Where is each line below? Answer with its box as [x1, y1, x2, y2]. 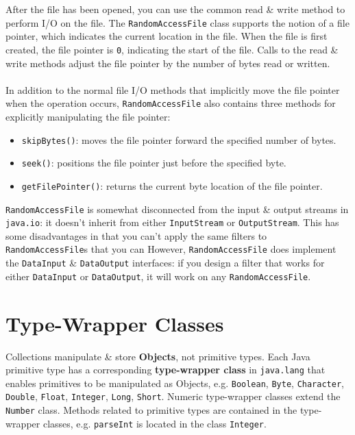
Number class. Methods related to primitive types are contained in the [5, 403, 297, 417]
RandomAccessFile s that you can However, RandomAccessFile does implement [5, 242, 336, 256]
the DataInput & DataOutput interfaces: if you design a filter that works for [5, 256, 325, 270]
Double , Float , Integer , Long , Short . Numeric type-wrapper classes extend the [5, 389, 341, 403]
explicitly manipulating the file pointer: [5, 109, 171, 123]
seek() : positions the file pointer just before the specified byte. [21, 156, 286, 170]
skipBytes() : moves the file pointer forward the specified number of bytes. [21, 132, 336, 147]
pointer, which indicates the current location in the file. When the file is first [5, 29, 328, 43]
